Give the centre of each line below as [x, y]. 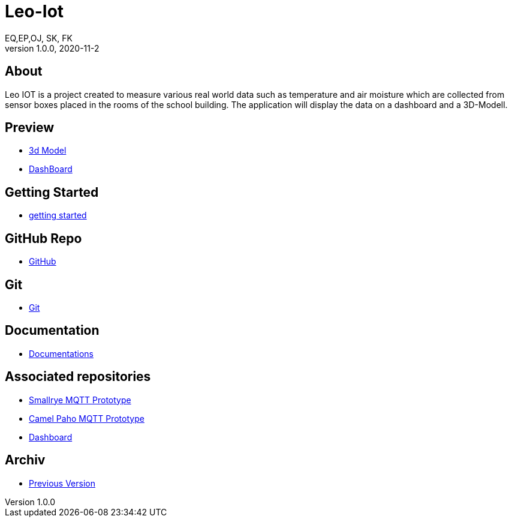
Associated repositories [78, 377]
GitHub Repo [43, 238]
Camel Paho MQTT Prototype [87, 418]
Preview [30, 128]
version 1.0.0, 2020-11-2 [52, 48]
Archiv [25, 460]
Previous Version [62, 483]
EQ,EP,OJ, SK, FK [39, 38]
